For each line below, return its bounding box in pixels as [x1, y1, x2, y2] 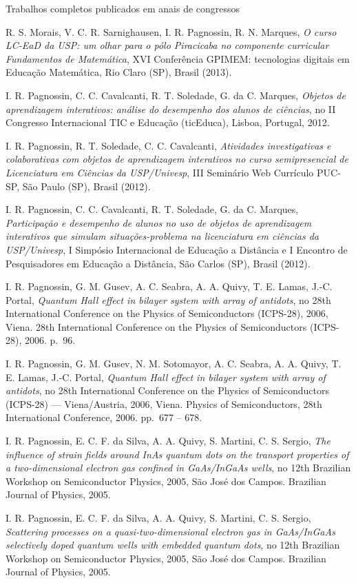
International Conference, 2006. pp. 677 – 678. [6, 410, 202, 425]
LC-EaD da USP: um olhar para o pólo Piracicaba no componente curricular [6, 38, 329, 52]
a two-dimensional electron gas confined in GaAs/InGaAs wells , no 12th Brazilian [6, 460, 351, 475]
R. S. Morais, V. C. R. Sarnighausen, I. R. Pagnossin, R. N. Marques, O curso [6, 24, 337, 39]
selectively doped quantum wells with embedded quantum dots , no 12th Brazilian [6, 538, 340, 552]
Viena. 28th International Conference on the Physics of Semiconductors [6, 319, 307, 334]
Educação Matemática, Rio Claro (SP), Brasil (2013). [6, 65, 232, 79]
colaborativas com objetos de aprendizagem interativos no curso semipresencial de [6, 152, 348, 166]
